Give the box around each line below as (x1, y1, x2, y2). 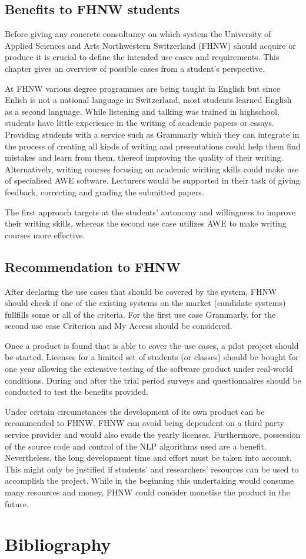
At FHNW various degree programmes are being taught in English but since (5, 82, 280, 94)
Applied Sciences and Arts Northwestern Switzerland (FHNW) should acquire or (5, 39, 296, 51)
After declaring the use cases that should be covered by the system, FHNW (5, 285, 277, 297)
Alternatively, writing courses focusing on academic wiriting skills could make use (5, 162, 299, 175)
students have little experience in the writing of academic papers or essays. (5, 117, 274, 129)
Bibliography (5, 532, 111, 556)
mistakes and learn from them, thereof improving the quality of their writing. (5, 151, 284, 164)
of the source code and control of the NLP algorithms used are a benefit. (5, 440, 267, 452)
